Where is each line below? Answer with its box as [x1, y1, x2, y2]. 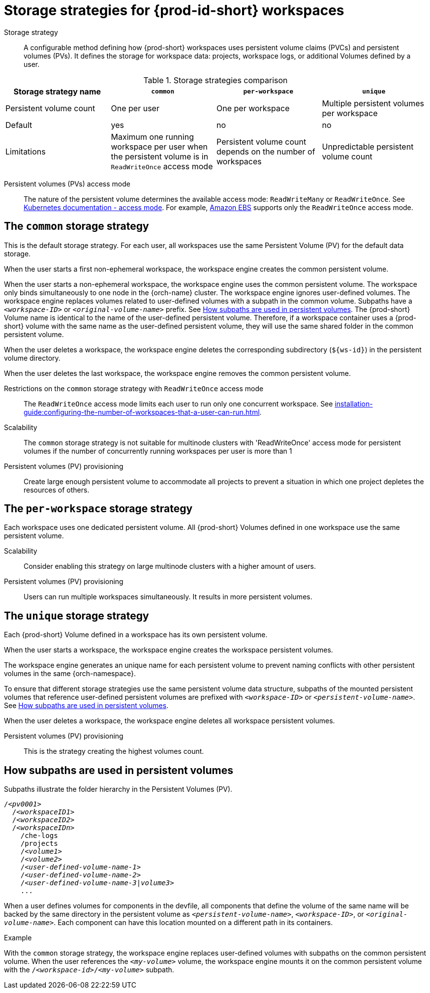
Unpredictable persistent [322, 141, 414, 152]
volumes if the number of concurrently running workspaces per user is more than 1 [24, 446, 292, 455]
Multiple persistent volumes [322, 98, 425, 108]
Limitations [5, 146, 46, 156]
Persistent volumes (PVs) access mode [4, 179, 130, 188]
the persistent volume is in [111, 151, 209, 161]
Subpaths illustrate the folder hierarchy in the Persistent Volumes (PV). [4, 785, 233, 794]
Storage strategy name [13, 86, 101, 96]
